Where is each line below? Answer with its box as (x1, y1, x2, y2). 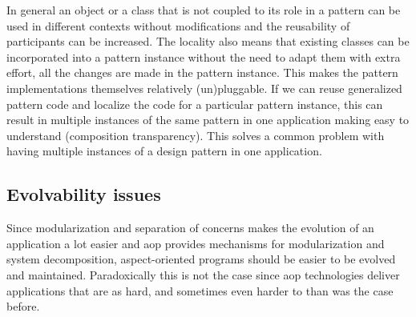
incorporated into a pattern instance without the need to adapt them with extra (6, 48, 401, 65)
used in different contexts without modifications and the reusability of (6, 17, 350, 34)
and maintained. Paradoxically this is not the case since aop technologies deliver (6, 266, 400, 283)
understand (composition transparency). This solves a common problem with (6, 126, 385, 143)
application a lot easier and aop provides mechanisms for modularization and (6, 235, 385, 251)
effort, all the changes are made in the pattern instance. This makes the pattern (6, 64, 398, 81)
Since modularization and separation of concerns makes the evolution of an (6, 219, 374, 236)
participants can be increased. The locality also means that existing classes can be (6, 33, 410, 50)
